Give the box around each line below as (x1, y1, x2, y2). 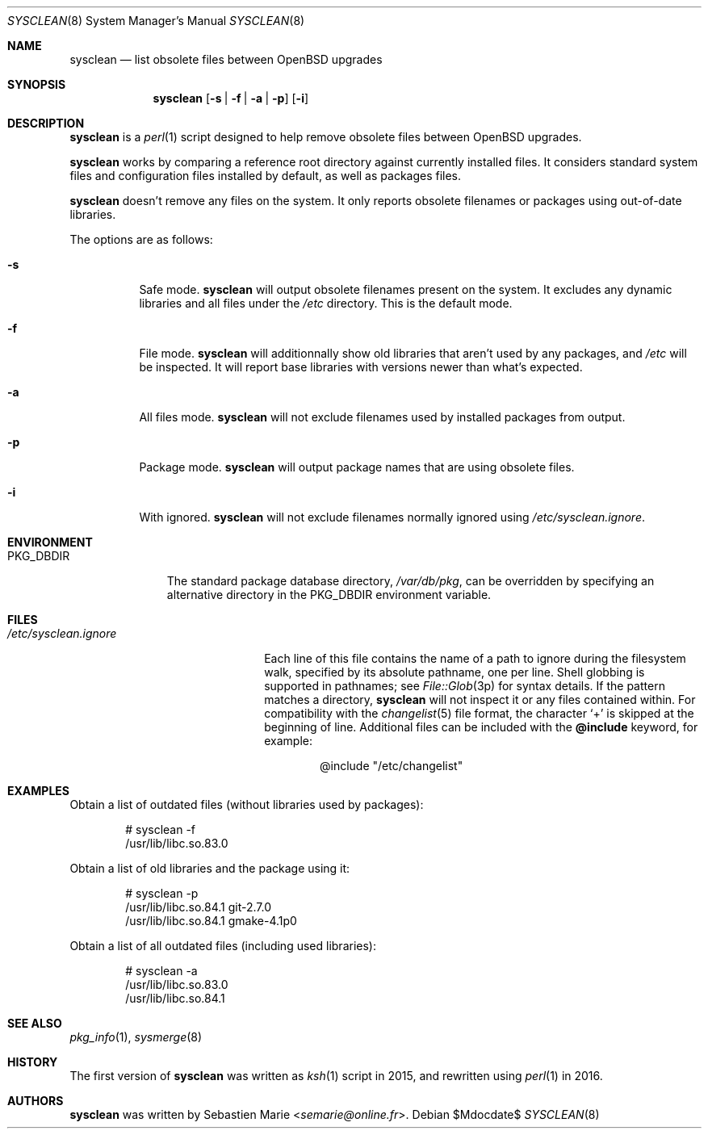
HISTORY (7, 1055, 58, 1069)
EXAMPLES (7, 784, 69, 798)
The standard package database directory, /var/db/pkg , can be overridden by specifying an (166, 574, 655, 588)
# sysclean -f (125, 823, 196, 836)
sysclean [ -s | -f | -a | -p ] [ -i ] (153, 91, 309, 105)
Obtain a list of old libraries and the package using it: (69, 861, 350, 875)
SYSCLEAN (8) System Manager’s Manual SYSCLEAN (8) (7, 14, 305, 27)
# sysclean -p (125, 886, 199, 900)
